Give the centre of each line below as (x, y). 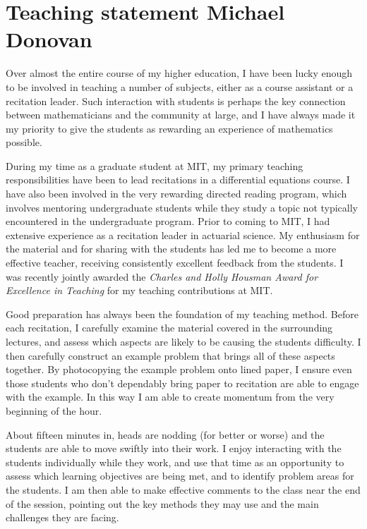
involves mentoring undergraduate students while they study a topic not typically (182, 207)
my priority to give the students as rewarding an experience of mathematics (169, 128)
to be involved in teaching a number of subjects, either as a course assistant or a (180, 86)
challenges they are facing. (62, 517)
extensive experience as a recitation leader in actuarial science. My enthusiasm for (183, 235)
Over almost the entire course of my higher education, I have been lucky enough (179, 73)
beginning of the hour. (54, 410)
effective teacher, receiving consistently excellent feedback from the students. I (175, 263)
